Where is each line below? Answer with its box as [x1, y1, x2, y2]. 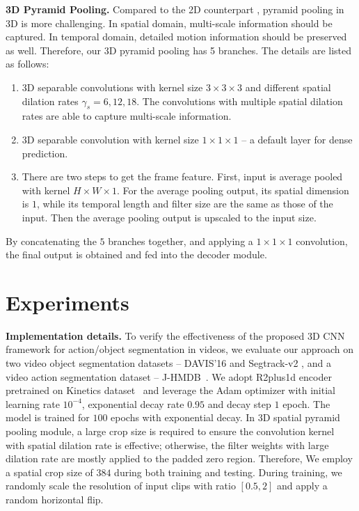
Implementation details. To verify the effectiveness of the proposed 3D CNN [6, 328, 345, 343]
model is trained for [6, 410, 90, 425]
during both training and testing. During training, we [114, 464, 342, 479]
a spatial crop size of [6, 464, 93, 479]
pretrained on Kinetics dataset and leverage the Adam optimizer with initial [6, 383, 335, 398]
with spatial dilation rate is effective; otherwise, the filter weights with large [6, 437, 329, 452]
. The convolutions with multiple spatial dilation [136, 93, 343, 108]
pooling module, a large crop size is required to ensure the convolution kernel [6, 423, 335, 438]
